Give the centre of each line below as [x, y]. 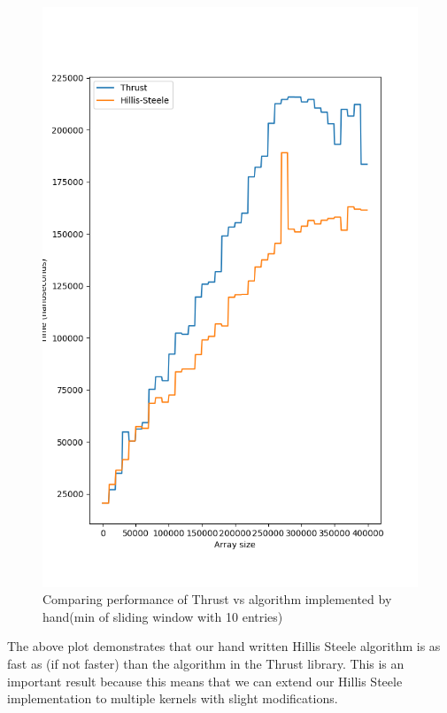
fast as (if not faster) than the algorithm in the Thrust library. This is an [206, 664]
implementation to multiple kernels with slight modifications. [173, 698]
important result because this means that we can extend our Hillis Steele [205, 681]
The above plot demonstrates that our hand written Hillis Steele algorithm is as [224, 646]
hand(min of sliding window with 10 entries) [163, 616]
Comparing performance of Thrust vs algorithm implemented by [217, 599]
